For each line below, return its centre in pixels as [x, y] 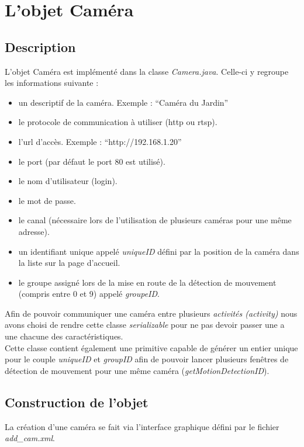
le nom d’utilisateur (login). [68, 181]
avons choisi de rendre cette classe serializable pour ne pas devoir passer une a [145, 325]
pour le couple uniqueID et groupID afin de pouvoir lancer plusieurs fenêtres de [147, 359]
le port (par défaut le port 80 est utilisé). [92, 161]
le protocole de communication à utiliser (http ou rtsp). [118, 122]
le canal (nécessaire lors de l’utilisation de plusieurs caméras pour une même [155, 220]
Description [40, 46]
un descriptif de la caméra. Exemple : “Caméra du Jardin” [123, 102]
